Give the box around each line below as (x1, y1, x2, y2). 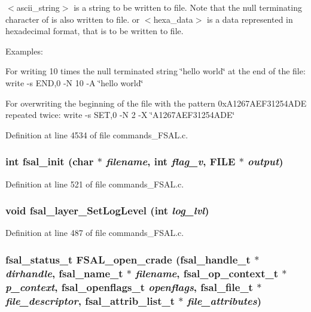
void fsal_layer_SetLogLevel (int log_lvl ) (5, 203, 209, 218)
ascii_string (16, 1, 60, 13)
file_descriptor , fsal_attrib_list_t (5, 293, 175, 308)
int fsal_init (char (5, 154, 94, 169)
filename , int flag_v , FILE (106, 154, 236, 169)
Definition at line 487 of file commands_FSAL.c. (5, 226, 184, 239)
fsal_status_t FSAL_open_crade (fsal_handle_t (5, 252, 251, 266)
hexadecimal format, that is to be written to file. (5, 25, 184, 37)
